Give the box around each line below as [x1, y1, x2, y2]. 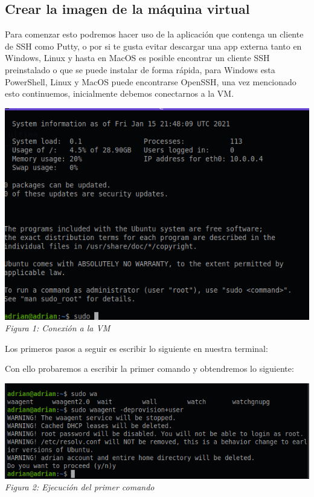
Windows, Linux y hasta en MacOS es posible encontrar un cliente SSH [5, 51, 270, 64]
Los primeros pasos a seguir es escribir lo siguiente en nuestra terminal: [5, 342, 268, 354]
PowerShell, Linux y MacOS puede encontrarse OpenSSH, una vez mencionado [5, 75, 296, 88]
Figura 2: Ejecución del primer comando [5, 481, 155, 493]
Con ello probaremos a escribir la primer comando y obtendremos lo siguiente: [5, 362, 294, 375]
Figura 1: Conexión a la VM [5, 322, 111, 334]
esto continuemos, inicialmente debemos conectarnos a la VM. [5, 87, 234, 100]
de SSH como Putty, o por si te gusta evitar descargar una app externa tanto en [5, 39, 302, 52]
